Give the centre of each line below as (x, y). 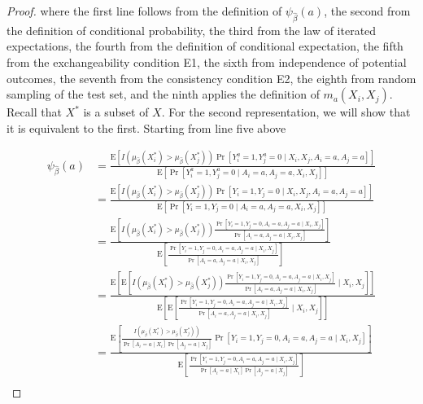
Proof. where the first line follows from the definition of (144, 11)
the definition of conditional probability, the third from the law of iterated (192, 30)
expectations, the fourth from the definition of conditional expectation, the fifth (205, 46)
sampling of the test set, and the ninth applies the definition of (163, 94)
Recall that (34, 112)
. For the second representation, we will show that (286, 112)
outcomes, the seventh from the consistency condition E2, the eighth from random (211, 78)
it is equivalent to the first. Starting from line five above (146, 127)
